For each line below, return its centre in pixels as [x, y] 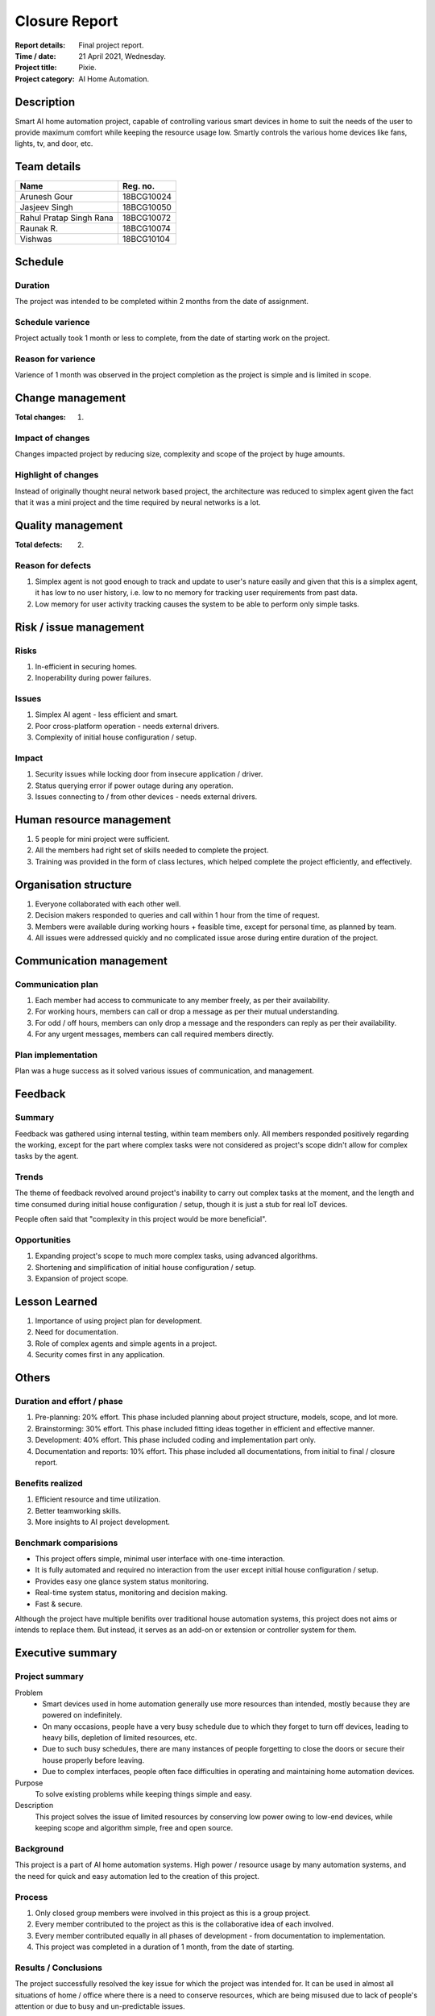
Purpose [29, 1783]
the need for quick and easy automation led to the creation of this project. [137, 1876]
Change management [70, 398]
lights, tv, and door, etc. [54, 144]
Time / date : [35, 56]
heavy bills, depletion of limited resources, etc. [120, 1738]
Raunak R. [39, 228]
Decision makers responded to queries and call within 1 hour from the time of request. [177, 915]
